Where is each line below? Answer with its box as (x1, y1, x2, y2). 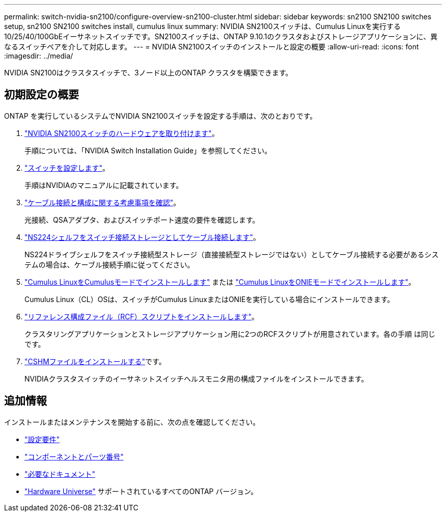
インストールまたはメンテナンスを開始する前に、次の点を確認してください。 (4, 417, 260, 426)
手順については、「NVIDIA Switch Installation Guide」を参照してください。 (24, 146, 272, 155)
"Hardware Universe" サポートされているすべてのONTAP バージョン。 (24, 486, 258, 496)
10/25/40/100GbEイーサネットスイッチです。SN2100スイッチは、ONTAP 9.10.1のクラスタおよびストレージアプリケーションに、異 (4, 32, 438, 41)
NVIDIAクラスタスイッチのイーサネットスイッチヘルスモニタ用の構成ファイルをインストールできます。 (24, 374, 369, 383)
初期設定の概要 (4, 88, 79, 101)
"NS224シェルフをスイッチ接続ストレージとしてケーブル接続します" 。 (24, 232, 260, 241)
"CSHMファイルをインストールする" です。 (24, 357, 166, 366)
